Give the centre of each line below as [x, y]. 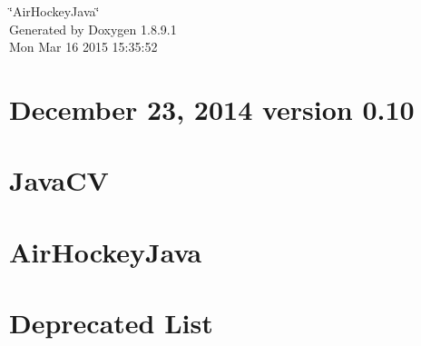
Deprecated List [111, 323]
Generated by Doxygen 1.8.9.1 [93, 29]
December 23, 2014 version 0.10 [212, 109]
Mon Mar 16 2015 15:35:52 [83, 47]
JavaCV [59, 180]
